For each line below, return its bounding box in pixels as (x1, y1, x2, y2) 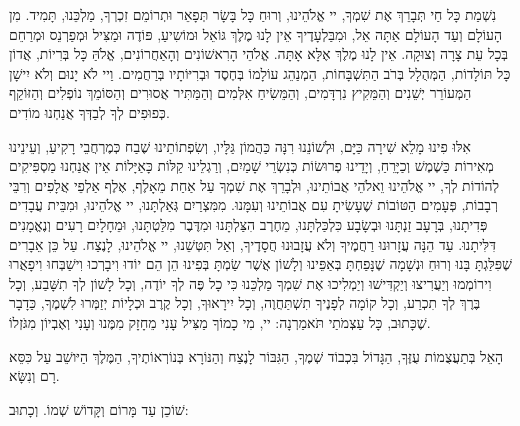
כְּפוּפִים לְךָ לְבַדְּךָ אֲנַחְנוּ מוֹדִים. (9, 101, 170, 122)
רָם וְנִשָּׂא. (9, 365, 60, 386)
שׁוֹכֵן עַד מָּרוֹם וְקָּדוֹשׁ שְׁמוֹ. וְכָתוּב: (9, 398, 189, 419)
